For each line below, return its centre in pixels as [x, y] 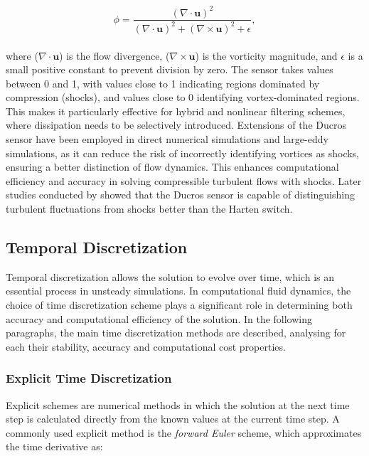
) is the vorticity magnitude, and [266, 55]
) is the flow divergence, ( [114, 55]
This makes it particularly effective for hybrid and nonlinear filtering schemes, [176, 111]
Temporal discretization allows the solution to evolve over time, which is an [170, 276]
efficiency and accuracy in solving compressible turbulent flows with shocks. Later [184, 180]
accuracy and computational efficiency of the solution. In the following [159, 318]
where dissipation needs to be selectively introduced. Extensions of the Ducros [176, 125]
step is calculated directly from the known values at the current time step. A [173, 419]
